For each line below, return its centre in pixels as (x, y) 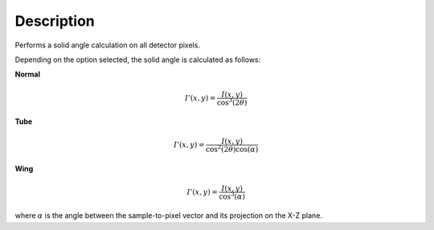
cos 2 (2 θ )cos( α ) (232, 148)
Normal (27, 74)
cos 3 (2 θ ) (232, 102)
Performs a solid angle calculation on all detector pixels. (108, 45)
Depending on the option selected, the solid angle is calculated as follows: (138, 60)
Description (55, 21)
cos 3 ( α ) (231, 195)
